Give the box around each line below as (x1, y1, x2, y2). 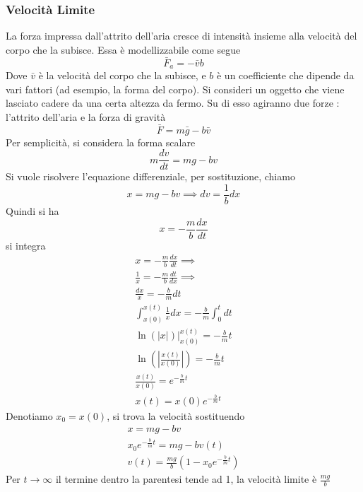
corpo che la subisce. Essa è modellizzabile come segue (6, 42, 241, 57)
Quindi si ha (6, 203, 59, 218)
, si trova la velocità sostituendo (107, 408, 245, 423)
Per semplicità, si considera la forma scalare (6, 134, 196, 149)
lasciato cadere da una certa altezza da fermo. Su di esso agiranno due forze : (6, 95, 340, 110)
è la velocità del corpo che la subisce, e (38, 68, 206, 83)
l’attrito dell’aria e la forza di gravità (6, 109, 166, 124)
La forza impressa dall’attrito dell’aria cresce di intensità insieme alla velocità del (6, 28, 357, 43)
